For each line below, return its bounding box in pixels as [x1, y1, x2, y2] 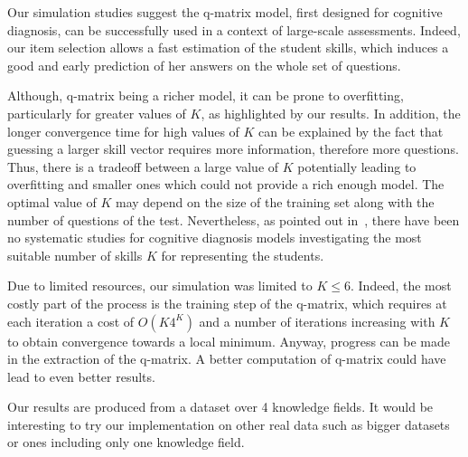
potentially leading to [297, 157, 417, 176]
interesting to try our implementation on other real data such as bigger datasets [7, 414, 450, 433]
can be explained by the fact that [258, 121, 444, 140]
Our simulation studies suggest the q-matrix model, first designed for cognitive [7, 3, 443, 21]
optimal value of [7, 192, 97, 211]
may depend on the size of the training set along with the [116, 192, 435, 211]
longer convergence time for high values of [7, 121, 239, 140]
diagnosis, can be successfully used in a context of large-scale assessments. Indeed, [7, 20, 461, 39]
